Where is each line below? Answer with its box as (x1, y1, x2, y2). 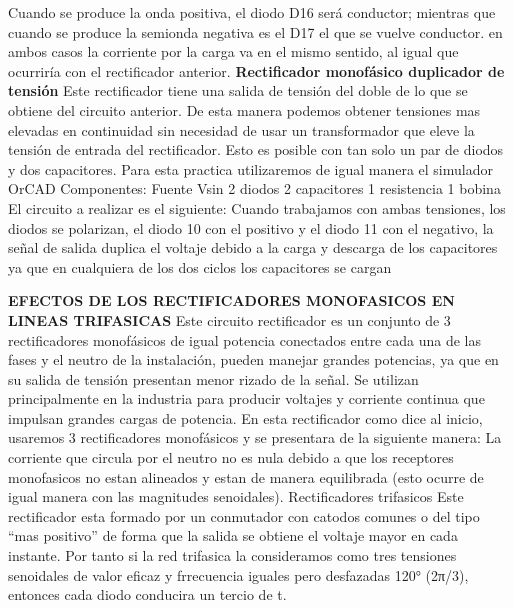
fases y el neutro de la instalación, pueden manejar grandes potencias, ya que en (8, 349, 499, 370)
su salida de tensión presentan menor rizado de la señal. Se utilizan (8, 368, 419, 389)
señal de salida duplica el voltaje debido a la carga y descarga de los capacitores (8, 237, 498, 258)
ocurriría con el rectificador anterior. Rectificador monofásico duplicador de (8, 60, 505, 81)
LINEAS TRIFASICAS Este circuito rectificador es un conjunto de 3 (8, 309, 451, 330)
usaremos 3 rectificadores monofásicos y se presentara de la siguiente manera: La (8, 427, 502, 448)
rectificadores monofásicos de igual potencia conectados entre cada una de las (8, 329, 481, 350)
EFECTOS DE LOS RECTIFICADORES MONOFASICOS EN (8, 290, 455, 311)
